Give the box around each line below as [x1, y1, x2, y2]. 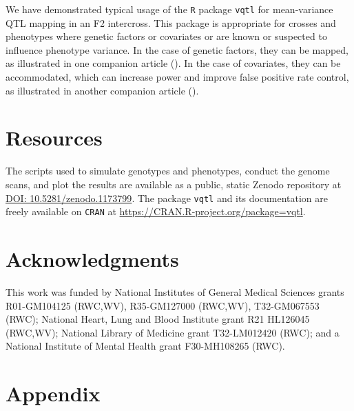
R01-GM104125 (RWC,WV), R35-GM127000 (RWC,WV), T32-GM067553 [6, 298, 320, 312]
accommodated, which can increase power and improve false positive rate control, [6, 70, 349, 84]
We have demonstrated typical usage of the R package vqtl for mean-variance [6, 2, 333, 16]
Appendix [6, 379, 101, 408]
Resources [6, 123, 103, 152]
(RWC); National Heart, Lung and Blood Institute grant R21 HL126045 [6, 312, 310, 326]
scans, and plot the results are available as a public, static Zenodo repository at [6, 177, 342, 191]
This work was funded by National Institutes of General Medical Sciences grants [6, 284, 344, 299]
